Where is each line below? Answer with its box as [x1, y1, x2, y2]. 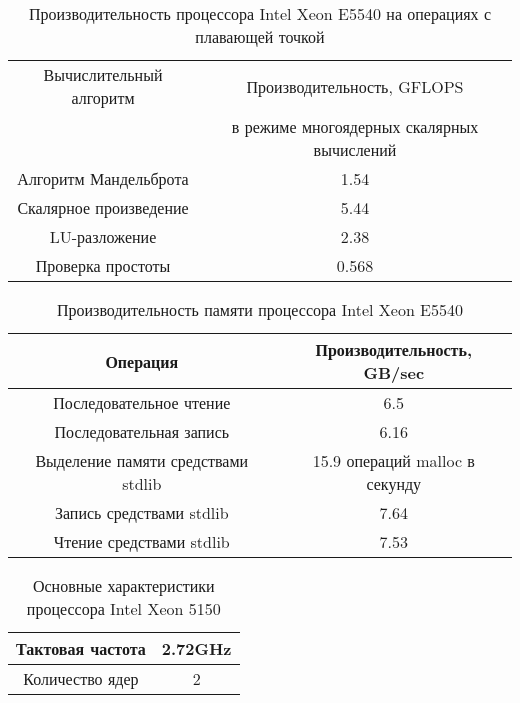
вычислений [313, 138, 397, 161]
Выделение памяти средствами [35, 449, 249, 472]
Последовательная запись [54, 420, 230, 443]
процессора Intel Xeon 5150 [26, 597, 221, 620]
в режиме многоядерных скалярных [231, 115, 479, 138]
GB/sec [363, 361, 425, 384]
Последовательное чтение [53, 391, 231, 414]
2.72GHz [161, 637, 232, 660]
